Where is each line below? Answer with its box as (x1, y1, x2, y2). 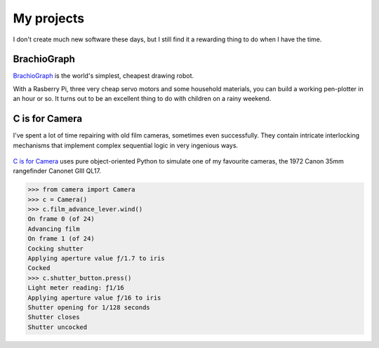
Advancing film (27, 225, 80, 233)
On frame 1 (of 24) (27, 235, 95, 243)
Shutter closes (27, 313, 80, 321)
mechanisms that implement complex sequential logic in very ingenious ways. (13, 141, 239, 149)
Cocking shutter (27, 244, 84, 253)
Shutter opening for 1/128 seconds (27, 303, 150, 312)
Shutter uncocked (27, 323, 88, 331)
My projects (13, 11, 84, 26)
